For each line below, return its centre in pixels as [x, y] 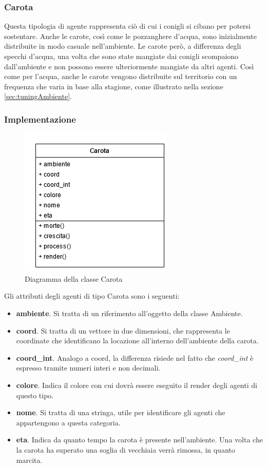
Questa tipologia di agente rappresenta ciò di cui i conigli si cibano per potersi [127, 26]
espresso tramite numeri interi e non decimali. [88, 368]
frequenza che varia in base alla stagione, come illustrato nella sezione [114, 86]
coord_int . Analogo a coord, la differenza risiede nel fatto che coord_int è [135, 357]
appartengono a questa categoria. [68, 422]
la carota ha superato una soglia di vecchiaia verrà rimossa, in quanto [126, 449]
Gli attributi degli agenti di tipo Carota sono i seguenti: [92, 296]
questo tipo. [35, 395]
